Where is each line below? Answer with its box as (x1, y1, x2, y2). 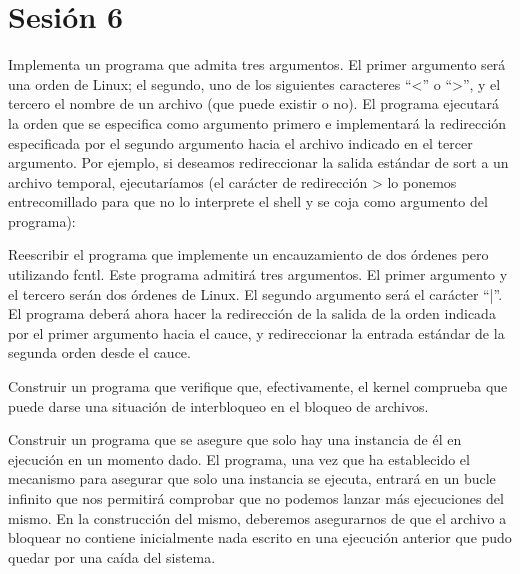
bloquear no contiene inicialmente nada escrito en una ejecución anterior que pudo (8, 527, 512, 548)
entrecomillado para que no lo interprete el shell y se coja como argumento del (8, 191, 488, 212)
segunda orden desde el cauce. (8, 342, 191, 363)
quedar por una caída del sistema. (8, 546, 216, 567)
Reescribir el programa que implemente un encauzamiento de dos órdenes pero (8, 244, 489, 265)
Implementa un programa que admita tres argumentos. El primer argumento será (8, 54, 506, 75)
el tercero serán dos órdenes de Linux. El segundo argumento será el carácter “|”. (8, 283, 503, 304)
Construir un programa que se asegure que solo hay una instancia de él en (8, 429, 462, 450)
